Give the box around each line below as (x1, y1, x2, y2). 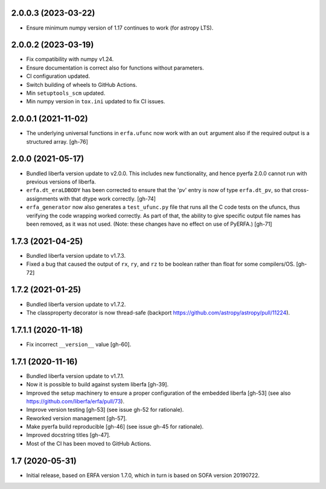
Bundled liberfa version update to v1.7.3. (26, 252, 126, 259)
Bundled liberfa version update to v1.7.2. (26, 301, 126, 308)
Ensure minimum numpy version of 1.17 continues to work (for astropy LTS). (26, 24, 214, 31)
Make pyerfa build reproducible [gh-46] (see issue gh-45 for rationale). (26, 423, 204, 430)
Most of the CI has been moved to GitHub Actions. (26, 439, 152, 447)
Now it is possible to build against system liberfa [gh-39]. (26, 381, 169, 388)
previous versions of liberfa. (26, 178, 96, 185)
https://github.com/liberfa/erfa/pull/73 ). (26, 397, 125, 404)
